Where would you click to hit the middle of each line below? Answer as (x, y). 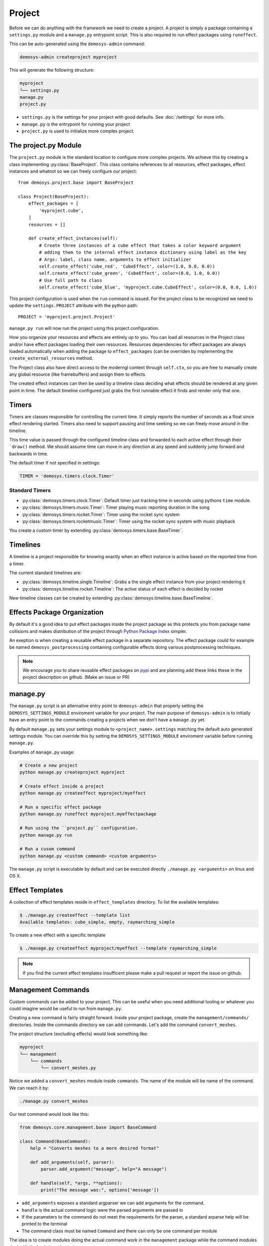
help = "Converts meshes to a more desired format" (95, 1148)
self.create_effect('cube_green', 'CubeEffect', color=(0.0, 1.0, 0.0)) (130, 273)
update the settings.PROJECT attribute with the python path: (73, 305)
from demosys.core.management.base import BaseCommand (88, 1127)
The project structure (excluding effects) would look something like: (79, 1034)
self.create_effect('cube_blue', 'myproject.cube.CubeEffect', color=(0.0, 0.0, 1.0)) (148, 287)
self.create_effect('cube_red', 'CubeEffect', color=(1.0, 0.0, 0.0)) (127, 266)
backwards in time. (29, 454)
